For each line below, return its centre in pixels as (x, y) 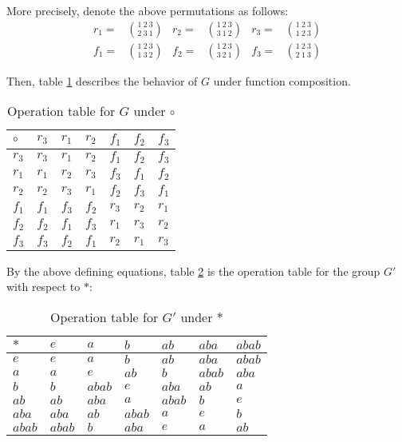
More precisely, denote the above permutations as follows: (148, 10)
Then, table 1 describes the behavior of (102, 80)
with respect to (43, 287)
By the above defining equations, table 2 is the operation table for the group (193, 271)
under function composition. (282, 80)
